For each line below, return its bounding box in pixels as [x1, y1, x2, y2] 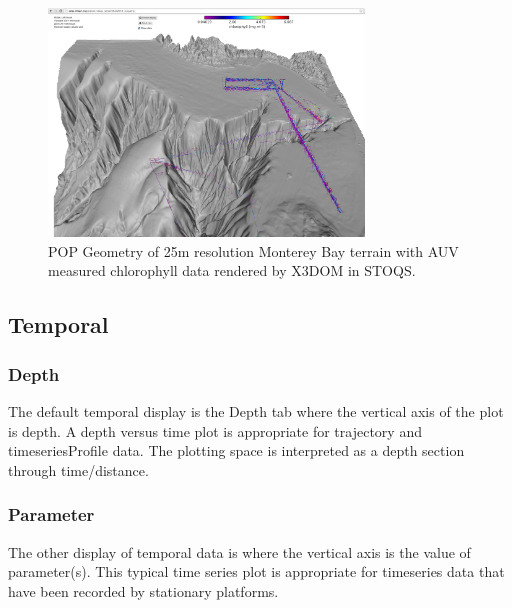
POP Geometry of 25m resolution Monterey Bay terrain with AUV [48, 240, 459, 261]
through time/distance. [8, 459, 149, 480]
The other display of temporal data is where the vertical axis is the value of [8, 541, 471, 562]
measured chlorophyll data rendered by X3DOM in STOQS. [48, 260, 416, 281]
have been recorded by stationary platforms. [8, 580, 279, 601]
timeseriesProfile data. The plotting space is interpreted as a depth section [8, 440, 465, 461]
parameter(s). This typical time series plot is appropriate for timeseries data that [8, 561, 505, 582]
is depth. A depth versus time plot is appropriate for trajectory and [8, 420, 422, 441]
